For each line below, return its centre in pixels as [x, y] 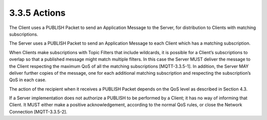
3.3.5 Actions [37, 13]
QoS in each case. [28, 80]
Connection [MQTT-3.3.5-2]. [38, 112]
